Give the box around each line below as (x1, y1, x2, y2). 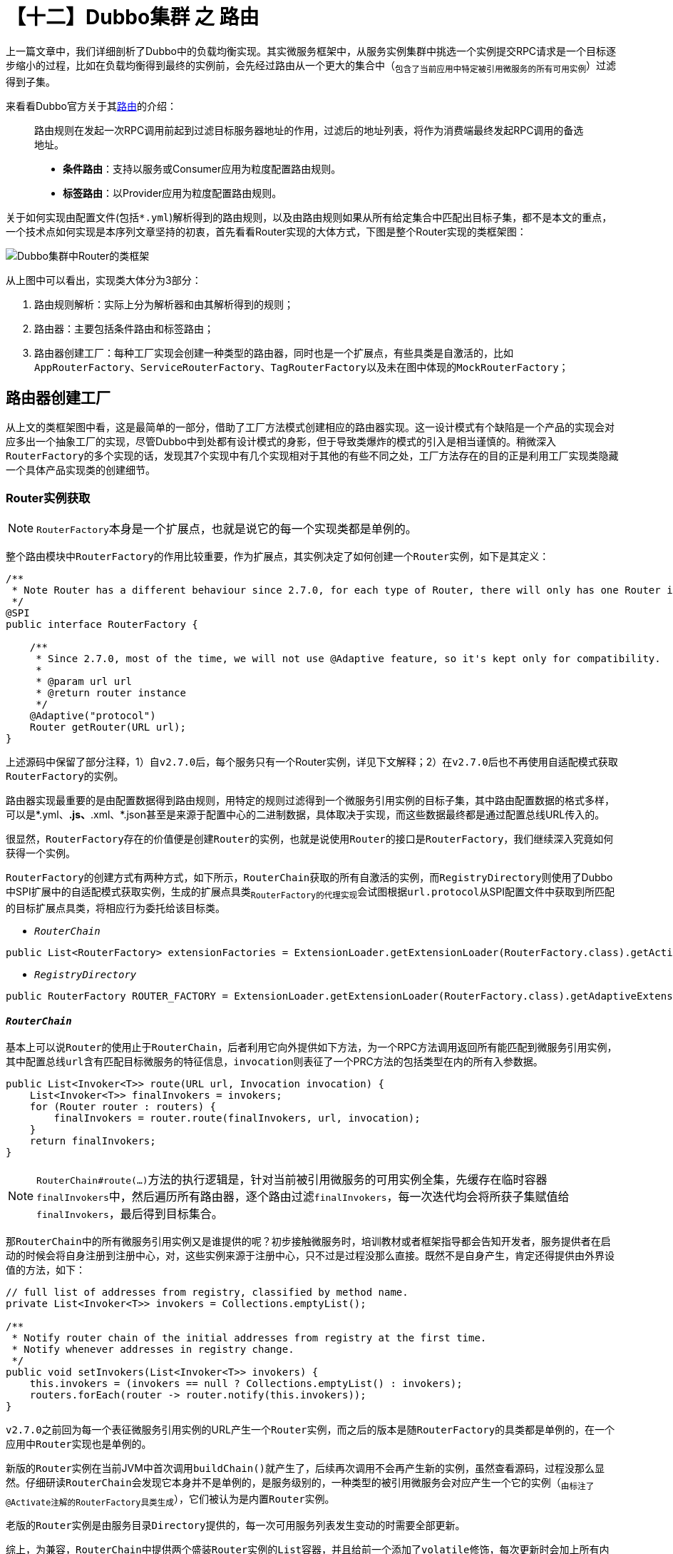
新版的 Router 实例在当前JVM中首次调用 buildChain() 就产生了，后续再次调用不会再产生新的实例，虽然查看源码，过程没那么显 (6, 1462, 605, 1475)
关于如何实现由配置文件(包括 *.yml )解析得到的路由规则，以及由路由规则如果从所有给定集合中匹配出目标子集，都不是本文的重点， (6, 210, 612, 223)
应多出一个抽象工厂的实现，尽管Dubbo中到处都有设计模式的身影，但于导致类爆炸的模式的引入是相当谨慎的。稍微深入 (6, 435, 556, 448)
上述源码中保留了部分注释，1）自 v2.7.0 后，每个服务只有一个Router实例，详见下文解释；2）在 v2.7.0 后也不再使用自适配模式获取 (6, 756, 618, 768)
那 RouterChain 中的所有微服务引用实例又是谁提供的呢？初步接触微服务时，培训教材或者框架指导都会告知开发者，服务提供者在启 (6, 1235, 611, 1248)
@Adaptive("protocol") (29, 710, 156, 722)
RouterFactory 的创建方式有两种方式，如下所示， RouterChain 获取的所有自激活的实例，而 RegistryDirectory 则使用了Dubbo (6, 871, 613, 884)
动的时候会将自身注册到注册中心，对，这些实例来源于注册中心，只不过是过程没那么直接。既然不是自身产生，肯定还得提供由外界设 (6, 1249, 615, 1262)
